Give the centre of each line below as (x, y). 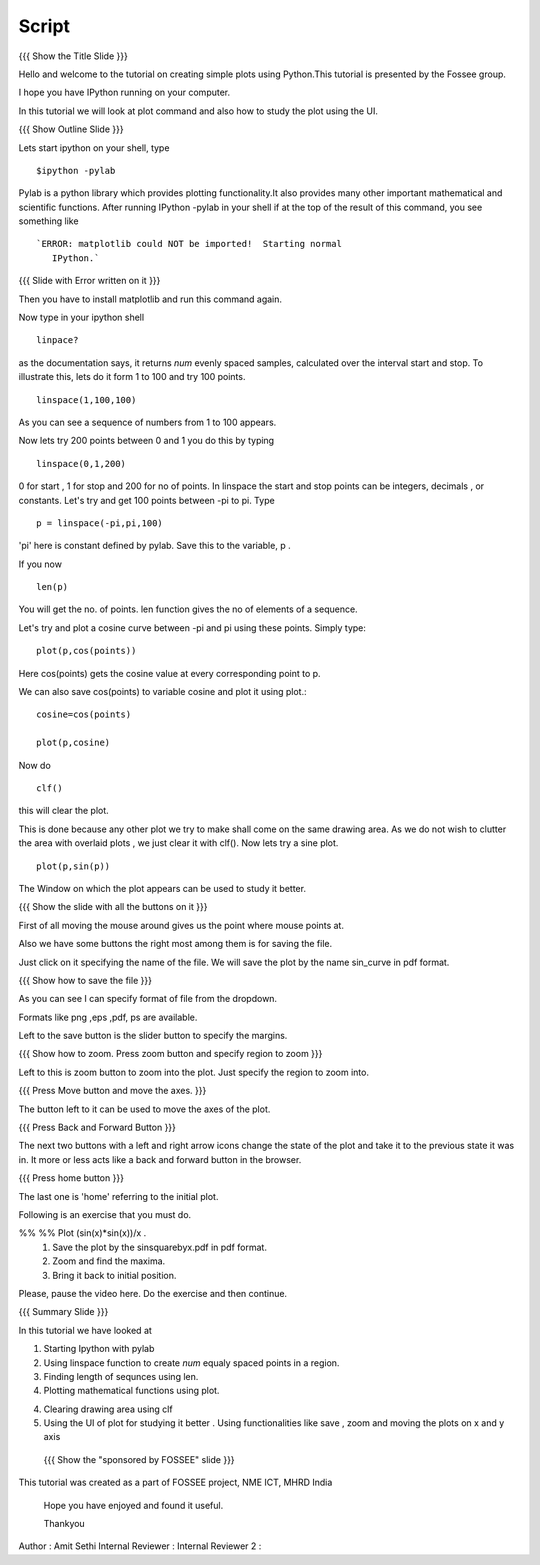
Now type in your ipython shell (81, 317)
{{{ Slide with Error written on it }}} (89, 281)
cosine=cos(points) (84, 714)
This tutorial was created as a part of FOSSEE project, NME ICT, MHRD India (175, 1482)
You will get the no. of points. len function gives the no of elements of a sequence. (188, 609)
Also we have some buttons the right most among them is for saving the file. (175, 944)
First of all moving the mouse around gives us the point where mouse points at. (181, 925)
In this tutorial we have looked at (85, 1330)
